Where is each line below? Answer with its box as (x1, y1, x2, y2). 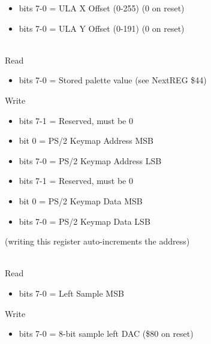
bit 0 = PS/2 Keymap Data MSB (19, 194, 143, 207)
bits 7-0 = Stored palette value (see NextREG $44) (19, 74, 207, 86)
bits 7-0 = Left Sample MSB (19, 286, 124, 299)
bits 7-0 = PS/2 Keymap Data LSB (19, 215, 150, 227)
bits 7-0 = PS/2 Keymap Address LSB (19, 154, 162, 167)
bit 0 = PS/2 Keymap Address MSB (19, 134, 153, 147)
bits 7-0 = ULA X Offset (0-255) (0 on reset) (19, 2, 185, 14)
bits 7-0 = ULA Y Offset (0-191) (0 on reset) (19, 22, 185, 34)
